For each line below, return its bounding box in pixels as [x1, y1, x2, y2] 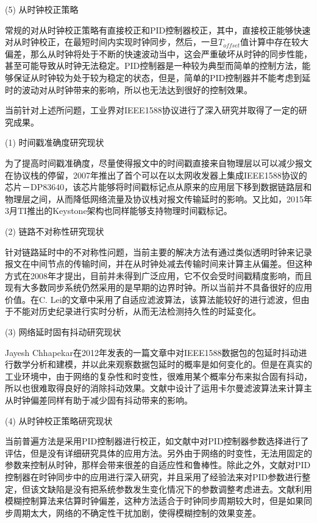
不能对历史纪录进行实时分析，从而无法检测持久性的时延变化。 [13, 305, 261, 318]
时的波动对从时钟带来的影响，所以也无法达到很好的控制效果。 [5, 83, 252, 96]
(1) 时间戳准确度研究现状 [5, 136, 104, 149]
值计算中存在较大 [240, 35, 309, 48]
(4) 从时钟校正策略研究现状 [5, 414, 113, 427]
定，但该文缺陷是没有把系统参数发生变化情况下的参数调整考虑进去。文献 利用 [5, 482, 312, 495]
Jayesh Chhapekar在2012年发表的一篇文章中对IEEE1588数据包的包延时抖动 [5, 346, 299, 358]
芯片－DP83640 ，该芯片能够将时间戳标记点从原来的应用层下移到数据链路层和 [5, 180, 312, 193]
